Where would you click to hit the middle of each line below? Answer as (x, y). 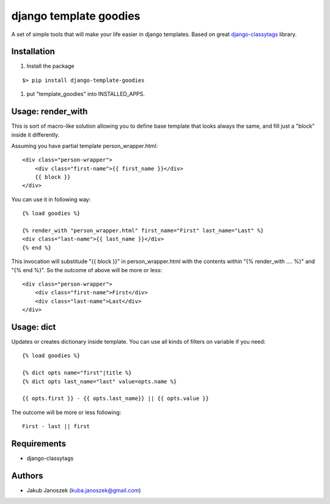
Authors (27, 476)
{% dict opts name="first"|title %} (77, 373)
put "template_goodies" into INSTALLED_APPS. (86, 94)
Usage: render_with (50, 112)
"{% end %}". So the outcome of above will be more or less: (87, 270)
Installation (33, 52)
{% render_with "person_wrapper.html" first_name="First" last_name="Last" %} (143, 231)
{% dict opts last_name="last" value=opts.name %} (100, 381)
